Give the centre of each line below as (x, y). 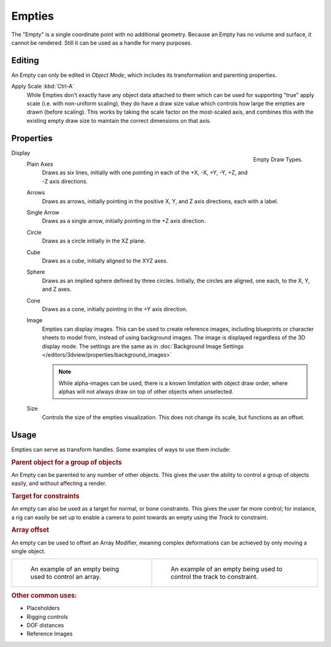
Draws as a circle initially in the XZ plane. (94, 241)
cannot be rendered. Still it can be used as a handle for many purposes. (102, 42)
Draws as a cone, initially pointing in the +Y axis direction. (115, 309)
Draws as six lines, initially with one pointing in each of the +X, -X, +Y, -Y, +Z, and (145, 172)
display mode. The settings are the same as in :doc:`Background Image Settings (143, 346)
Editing (25, 60)
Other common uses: (44, 595)
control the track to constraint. (215, 577)
